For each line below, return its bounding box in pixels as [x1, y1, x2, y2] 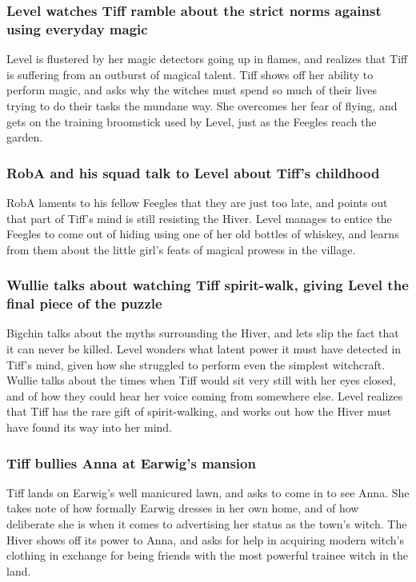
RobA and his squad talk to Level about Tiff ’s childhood [6, 162, 380, 182]
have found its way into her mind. [6, 419, 173, 435]
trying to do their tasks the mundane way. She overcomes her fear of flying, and [6, 97, 398, 114]
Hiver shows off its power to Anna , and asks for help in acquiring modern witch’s [6, 531, 404, 548]
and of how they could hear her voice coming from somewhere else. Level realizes [6, 387, 403, 404]
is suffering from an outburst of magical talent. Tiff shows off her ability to [6, 66, 374, 82]
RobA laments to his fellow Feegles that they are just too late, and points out [6, 193, 388, 210]
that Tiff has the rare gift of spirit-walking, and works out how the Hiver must [6, 403, 392, 420]
